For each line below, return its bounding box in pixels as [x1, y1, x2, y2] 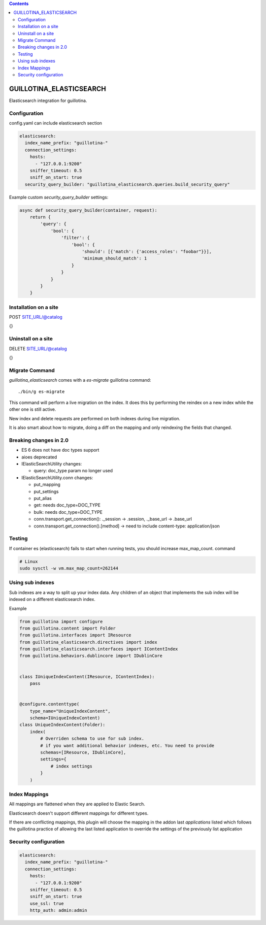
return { [30, 214, 51, 220]
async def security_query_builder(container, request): [19, 207, 158, 213]
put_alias [33, 495, 52, 501]
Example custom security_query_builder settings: [9, 194, 108, 200]
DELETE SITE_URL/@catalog [9, 345, 67, 352]
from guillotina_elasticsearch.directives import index [19, 639, 158, 645]
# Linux [19, 559, 38, 564]
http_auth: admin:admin [30, 908, 87, 913]
